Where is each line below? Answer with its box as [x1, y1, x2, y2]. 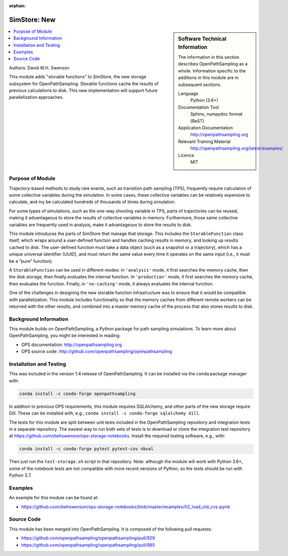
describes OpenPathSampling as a [178, 61, 248, 67]
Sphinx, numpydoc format [190, 111, 243, 117]
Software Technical [178, 35, 227, 42]
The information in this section [178, 54, 240, 60]
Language [178, 91, 199, 96]
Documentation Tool [178, 104, 219, 110]
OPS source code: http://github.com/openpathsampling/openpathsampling [21, 348, 172, 354]
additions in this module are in [178, 75, 239, 81]
